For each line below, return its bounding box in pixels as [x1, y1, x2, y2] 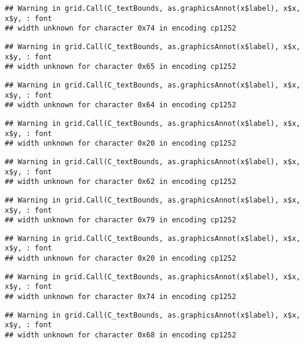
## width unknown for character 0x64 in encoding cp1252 [5, 101, 236, 110]
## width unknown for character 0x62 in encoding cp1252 [5, 177, 236, 186]
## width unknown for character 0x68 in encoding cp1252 [5, 331, 236, 340]
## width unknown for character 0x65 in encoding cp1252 [5, 62, 236, 71]
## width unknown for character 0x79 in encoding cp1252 [5, 216, 236, 225]
